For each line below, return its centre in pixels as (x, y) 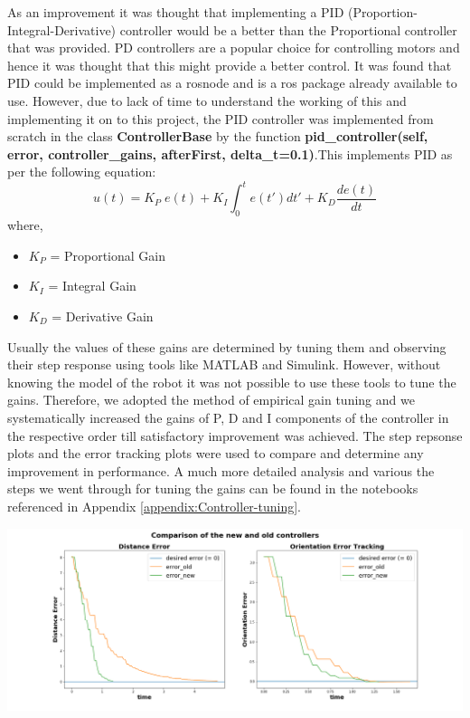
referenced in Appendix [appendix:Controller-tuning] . (154, 506)
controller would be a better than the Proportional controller (288, 29)
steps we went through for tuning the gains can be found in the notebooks (213, 488)
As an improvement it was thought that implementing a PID (176, 12)
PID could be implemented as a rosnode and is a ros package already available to (232, 83)
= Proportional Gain (108, 255)
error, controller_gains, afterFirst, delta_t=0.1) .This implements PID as (230, 153)
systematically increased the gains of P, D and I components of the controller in (228, 417)
